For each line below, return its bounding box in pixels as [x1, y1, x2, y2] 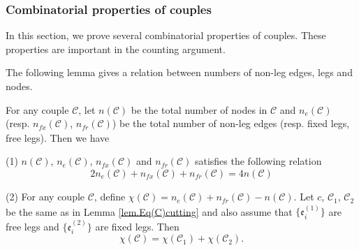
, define [94, 189, 126, 204]
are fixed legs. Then [95, 219, 179, 233]
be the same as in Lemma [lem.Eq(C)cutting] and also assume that [6, 204, 293, 219]
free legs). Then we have [6, 130, 110, 145]
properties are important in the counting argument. [6, 41, 226, 56]
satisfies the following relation [194, 154, 322, 168]
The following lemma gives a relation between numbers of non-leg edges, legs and [6, 65, 353, 80]
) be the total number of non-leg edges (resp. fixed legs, [112, 116, 350, 131]
